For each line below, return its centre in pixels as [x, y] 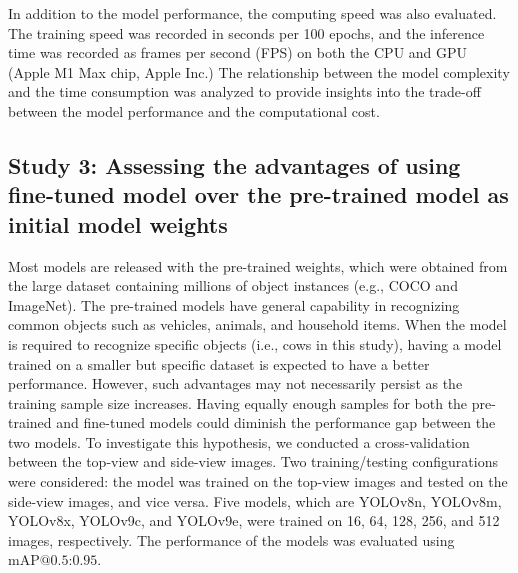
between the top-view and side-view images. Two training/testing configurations [253, 461]
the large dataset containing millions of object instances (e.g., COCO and [233, 285]
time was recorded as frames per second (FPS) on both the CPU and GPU [238, 52]
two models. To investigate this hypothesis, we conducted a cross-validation [239, 441]
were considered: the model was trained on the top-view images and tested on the [258, 481]
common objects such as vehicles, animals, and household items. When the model [257, 324]
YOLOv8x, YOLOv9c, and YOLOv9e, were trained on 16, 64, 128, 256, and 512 [254, 520]
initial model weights [118, 223]
